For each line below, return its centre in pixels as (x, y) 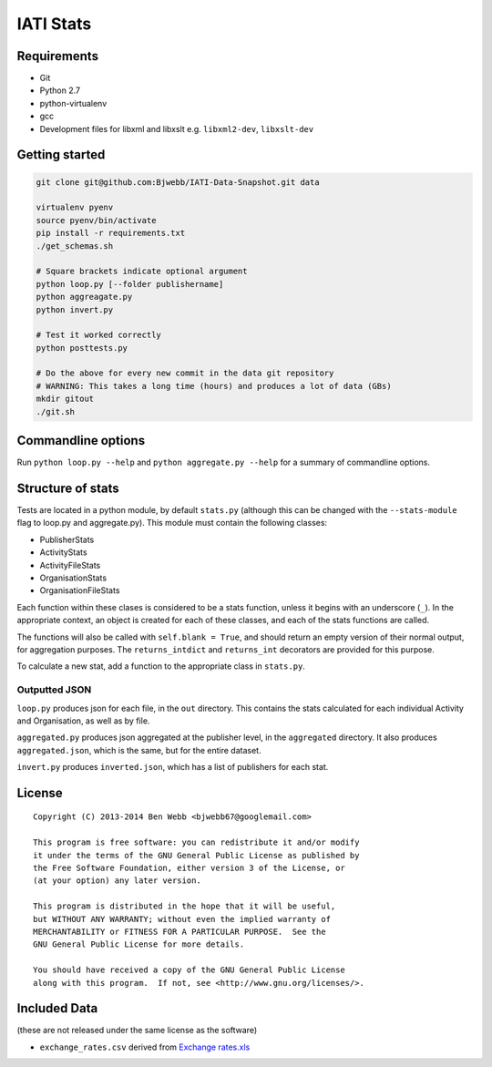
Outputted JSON (54, 690)
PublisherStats (67, 539)
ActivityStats (63, 552)
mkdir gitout (65, 399)
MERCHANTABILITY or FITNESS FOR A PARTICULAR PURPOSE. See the (180, 931)
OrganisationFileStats (80, 590)
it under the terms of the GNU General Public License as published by (196, 855)
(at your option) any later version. (118, 881)
